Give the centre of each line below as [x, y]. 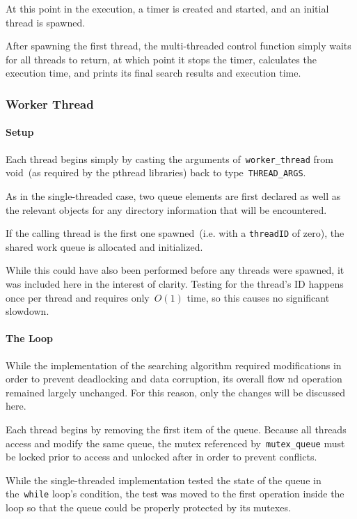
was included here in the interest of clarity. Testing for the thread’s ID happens [175, 283]
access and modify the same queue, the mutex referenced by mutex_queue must [175, 443]
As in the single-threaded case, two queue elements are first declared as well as [173, 195]
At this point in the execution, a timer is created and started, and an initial [167, 8]
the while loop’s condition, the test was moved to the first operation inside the [175, 494]
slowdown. [27, 311]
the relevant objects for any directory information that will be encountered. [166, 209]
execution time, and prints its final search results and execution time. [153, 73]
